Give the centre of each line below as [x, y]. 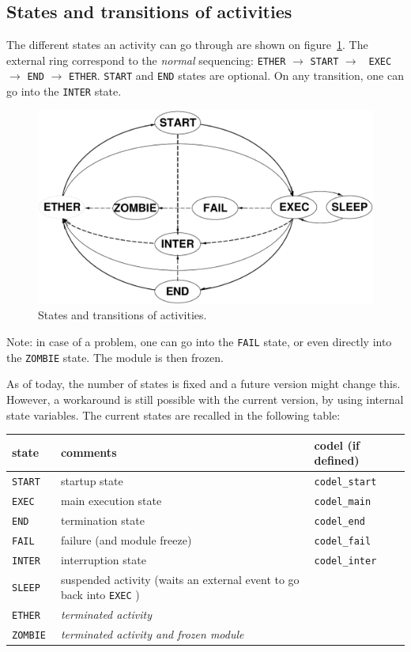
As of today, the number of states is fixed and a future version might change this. [204, 384]
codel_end [340, 521]
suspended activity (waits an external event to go [180, 579]
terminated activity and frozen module [152, 634]
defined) [337, 460]
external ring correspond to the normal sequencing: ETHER [146, 60]
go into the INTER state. [64, 91]
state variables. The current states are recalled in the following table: [173, 415]
